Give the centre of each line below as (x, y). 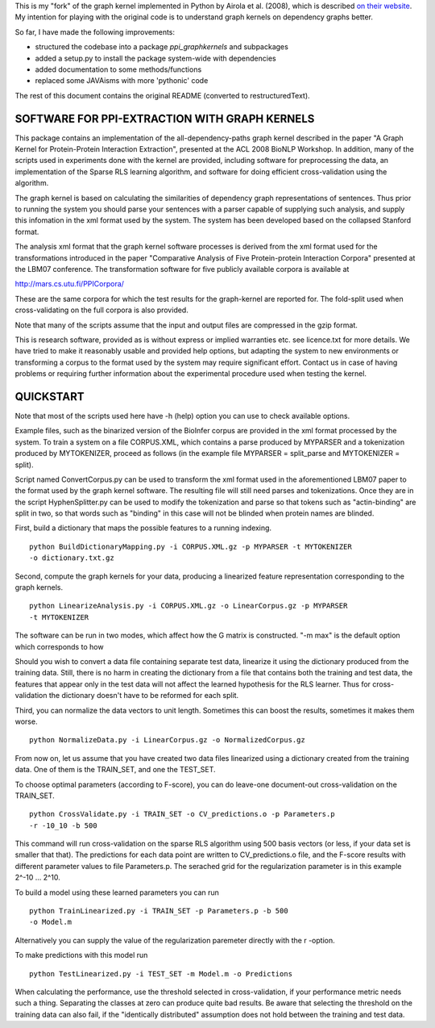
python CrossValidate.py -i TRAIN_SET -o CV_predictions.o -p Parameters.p (182, 814)
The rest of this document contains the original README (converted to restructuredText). (162, 95)
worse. (26, 721)
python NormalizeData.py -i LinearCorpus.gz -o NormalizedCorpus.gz (167, 740)
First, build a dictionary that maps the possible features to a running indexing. (143, 528)
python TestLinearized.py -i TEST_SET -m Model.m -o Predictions (161, 974)
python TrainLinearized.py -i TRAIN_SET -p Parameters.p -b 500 (159, 911)
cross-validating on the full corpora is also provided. (101, 310)
